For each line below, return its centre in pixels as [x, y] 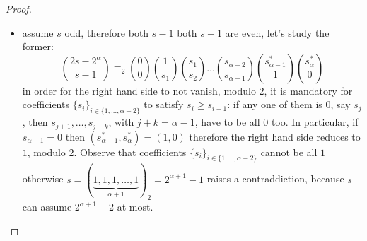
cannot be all [289, 152]
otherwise [43, 178]
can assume [47, 207]
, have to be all [227, 122]
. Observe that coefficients [130, 152]
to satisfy [164, 104]
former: [38, 46]
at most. [135, 207]
